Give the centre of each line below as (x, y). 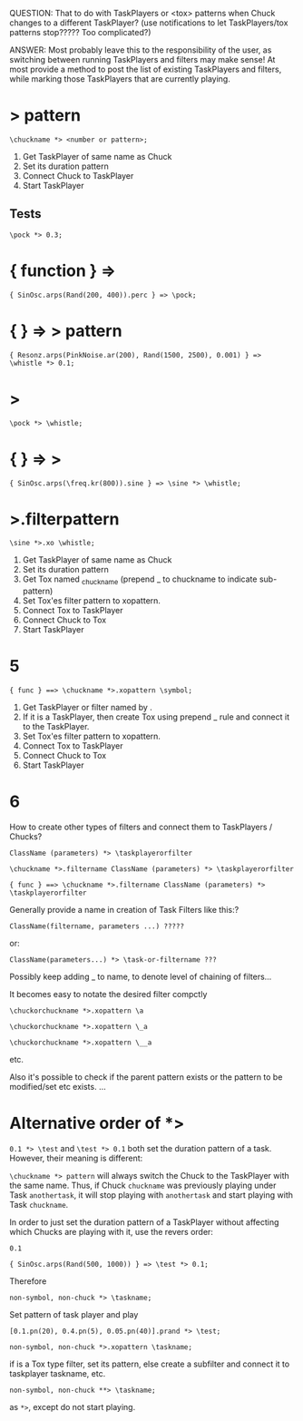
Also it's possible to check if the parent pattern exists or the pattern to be (146, 1077)
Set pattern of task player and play (74, 1315)
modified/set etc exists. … (58, 1087)
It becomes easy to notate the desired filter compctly (108, 995)
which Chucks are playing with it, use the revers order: (111, 1232)
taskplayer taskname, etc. (58, 1374)
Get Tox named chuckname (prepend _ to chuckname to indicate (140, 580)
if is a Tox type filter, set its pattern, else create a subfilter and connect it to (150, 1364)
